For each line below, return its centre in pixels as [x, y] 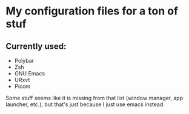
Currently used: [36, 46]
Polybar [24, 61]
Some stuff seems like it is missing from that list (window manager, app [94, 98]
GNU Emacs [30, 73]
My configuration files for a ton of [92, 11]
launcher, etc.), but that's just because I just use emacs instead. [85, 104]
